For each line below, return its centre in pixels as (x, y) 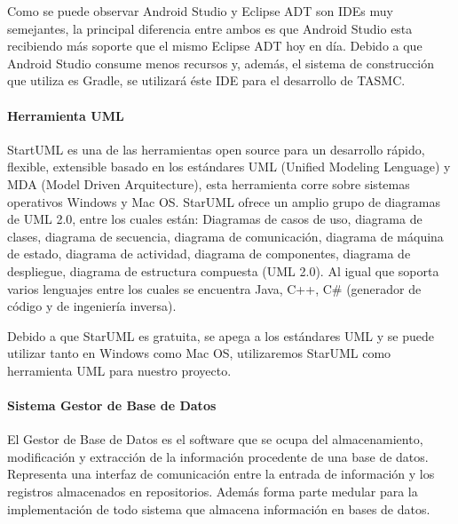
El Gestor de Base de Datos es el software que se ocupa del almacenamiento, (215, 439)
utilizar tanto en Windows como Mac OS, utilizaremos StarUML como (199, 353)
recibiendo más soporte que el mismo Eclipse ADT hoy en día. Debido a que (215, 46)
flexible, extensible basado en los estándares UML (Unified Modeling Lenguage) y (229, 167)
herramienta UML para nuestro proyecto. (119, 370)
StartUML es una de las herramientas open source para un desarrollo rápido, (216, 149)
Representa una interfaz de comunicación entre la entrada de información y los (221, 474)
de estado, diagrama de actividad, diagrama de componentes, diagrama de (209, 254)
